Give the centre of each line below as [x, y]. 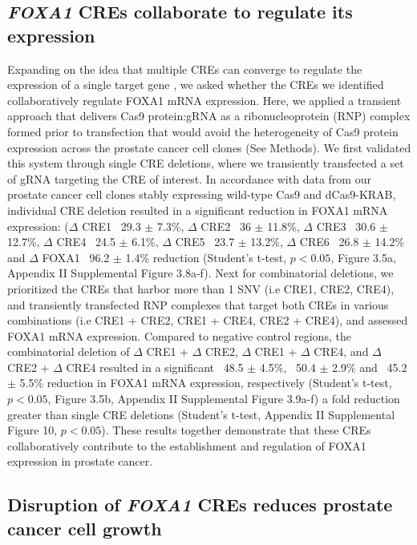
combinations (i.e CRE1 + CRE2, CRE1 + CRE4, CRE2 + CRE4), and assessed [208, 320]
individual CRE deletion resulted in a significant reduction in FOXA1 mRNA [198, 210]
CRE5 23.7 [205, 242]
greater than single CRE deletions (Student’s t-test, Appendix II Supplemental [201, 414]
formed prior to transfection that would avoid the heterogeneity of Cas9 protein [203, 131]
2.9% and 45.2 [370, 367]
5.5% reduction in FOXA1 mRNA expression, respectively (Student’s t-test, [206, 383]
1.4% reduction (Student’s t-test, [206, 257]
